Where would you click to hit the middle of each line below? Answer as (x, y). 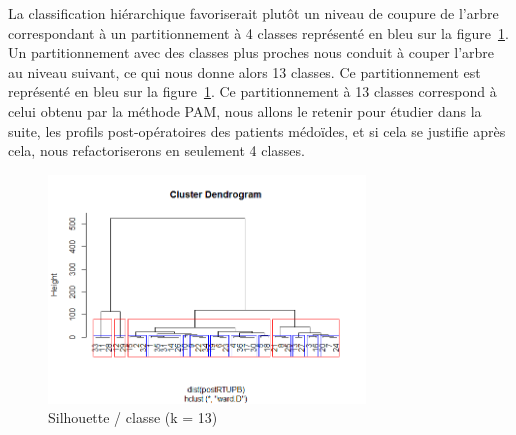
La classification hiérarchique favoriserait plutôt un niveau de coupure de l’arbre (253, 13)
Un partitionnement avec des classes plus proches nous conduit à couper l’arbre (251, 52)
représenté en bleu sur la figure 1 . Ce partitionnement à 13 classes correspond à (252, 91)
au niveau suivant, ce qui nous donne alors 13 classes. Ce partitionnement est (244, 71)
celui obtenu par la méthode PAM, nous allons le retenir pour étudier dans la (245, 110)
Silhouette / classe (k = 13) (133, 417)
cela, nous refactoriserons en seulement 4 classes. (156, 150)
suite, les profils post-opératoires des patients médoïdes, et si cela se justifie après (257, 130)
